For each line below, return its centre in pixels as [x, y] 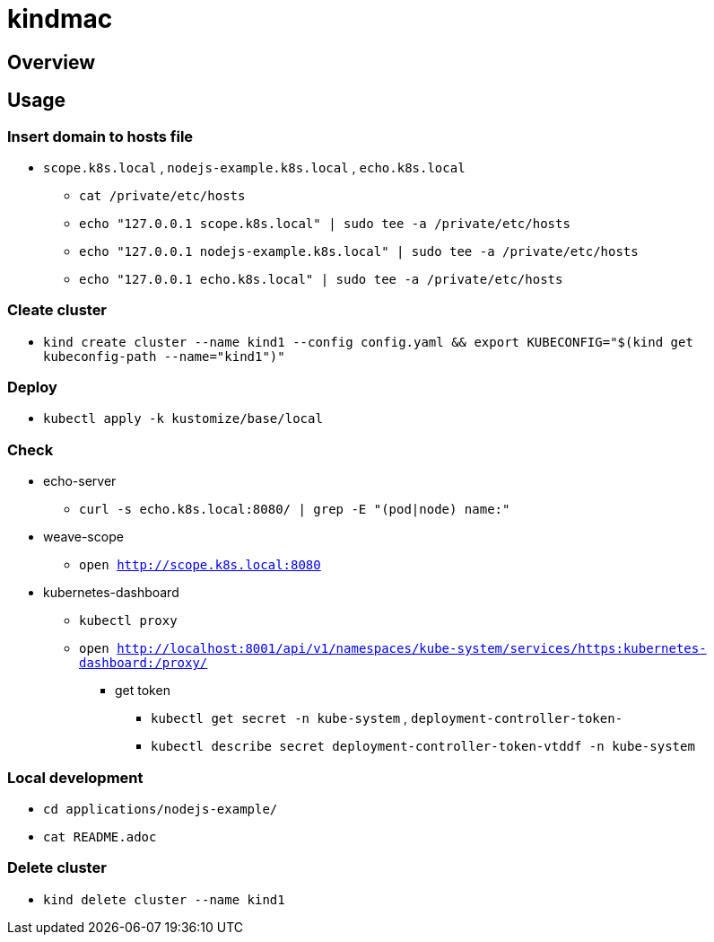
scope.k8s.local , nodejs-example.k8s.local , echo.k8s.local [254, 167]
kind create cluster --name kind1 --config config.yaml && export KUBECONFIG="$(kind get [368, 342]
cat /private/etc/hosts [162, 195]
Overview [52, 62]
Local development [75, 777]
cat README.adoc [100, 836]
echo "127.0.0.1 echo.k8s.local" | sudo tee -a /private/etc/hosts [321, 279]
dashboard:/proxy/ [144, 663]
